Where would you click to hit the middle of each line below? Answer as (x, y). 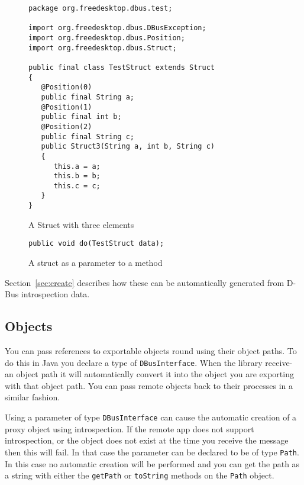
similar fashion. (33, 397)
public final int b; (81, 117)
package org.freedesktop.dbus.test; (101, 8)
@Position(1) (67, 107)
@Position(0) (67, 87)
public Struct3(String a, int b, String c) (128, 147)
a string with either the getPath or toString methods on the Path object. (140, 475)
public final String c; (88, 136)
